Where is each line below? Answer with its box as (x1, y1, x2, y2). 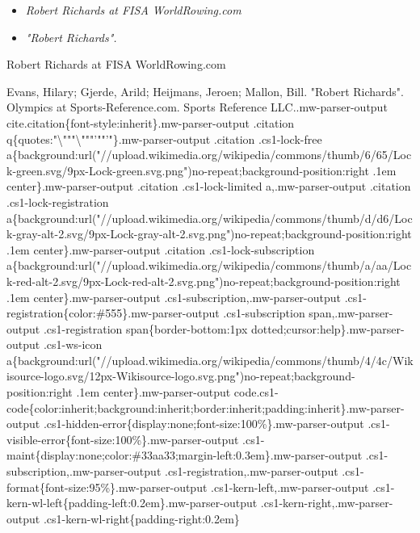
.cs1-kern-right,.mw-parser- (260, 494, 393, 511)
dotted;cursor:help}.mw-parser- (250, 320, 405, 337)
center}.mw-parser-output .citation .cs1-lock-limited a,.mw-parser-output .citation (6, 178, 411, 195)
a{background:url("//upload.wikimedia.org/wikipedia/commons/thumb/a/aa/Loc (6, 257, 412, 274)
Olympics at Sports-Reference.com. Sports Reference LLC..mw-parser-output (6, 99, 388, 115)
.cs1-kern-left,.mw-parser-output (211, 478, 369, 495)
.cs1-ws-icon (43, 336, 103, 353)
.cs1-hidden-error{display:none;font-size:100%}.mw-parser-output (43, 415, 364, 432)
